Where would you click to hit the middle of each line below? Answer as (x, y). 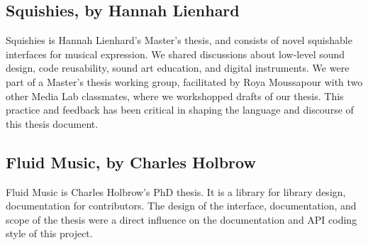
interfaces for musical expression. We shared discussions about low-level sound (175, 54)
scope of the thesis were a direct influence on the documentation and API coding (182, 219)
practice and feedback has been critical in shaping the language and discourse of (180, 110)
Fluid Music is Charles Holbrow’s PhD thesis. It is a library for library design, (176, 191)
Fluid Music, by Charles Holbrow (131, 162)
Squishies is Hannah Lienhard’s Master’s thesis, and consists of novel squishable (179, 40)
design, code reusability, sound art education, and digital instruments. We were (178, 68)
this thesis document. (52, 123)
